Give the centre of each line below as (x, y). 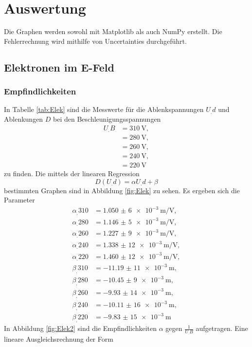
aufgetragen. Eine (222, 328)
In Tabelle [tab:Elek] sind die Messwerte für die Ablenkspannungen (104, 109)
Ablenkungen (24, 119)
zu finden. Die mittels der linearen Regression (72, 173)
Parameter (19, 200)
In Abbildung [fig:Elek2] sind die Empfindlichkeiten (81, 328)
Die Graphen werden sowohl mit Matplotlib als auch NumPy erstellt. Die (113, 31)
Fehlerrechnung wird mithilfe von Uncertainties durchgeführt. (95, 41)
